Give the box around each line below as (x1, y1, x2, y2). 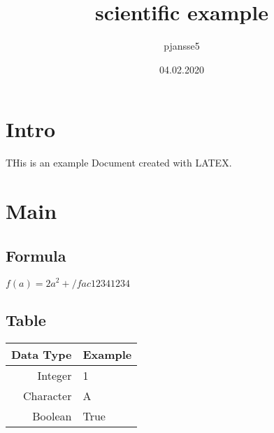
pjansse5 (164, 38, 200, 53)
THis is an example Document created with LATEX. (6, 155, 232, 170)
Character (23, 387, 72, 404)
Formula (6, 244, 66, 266)
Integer (37, 367, 72, 383)
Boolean (32, 407, 72, 424)
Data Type (11, 346, 72, 362)
